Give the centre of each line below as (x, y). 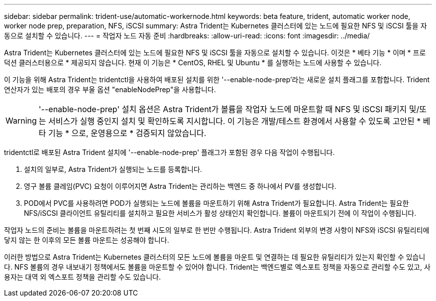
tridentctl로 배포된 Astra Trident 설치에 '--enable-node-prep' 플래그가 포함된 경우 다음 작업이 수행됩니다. (169, 152)
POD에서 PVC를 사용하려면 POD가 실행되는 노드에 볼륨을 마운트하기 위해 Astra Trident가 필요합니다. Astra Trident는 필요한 (217, 203)
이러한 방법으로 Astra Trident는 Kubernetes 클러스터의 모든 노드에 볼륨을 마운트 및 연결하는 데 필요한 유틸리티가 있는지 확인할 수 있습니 (215, 257)
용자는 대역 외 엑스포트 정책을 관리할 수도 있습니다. (82, 277)
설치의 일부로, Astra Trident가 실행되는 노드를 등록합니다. (113, 169)
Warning (21, 121)
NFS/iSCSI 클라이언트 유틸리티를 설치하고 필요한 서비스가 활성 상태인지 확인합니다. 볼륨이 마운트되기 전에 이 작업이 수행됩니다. (220, 213)
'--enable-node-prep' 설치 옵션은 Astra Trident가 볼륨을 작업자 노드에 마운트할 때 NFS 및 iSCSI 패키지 (223, 109)
